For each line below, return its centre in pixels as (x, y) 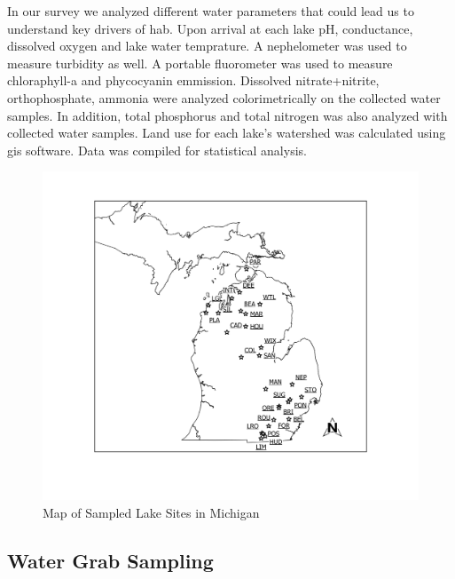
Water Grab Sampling (110, 560)
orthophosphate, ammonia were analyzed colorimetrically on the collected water (224, 97)
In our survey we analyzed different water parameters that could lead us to (211, 11)
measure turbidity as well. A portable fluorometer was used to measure (200, 63)
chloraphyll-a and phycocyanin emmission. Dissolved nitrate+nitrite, (193, 80)
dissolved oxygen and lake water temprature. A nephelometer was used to (207, 46)
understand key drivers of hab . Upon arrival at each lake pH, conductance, (210, 28)
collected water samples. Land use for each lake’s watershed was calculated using (227, 133)
